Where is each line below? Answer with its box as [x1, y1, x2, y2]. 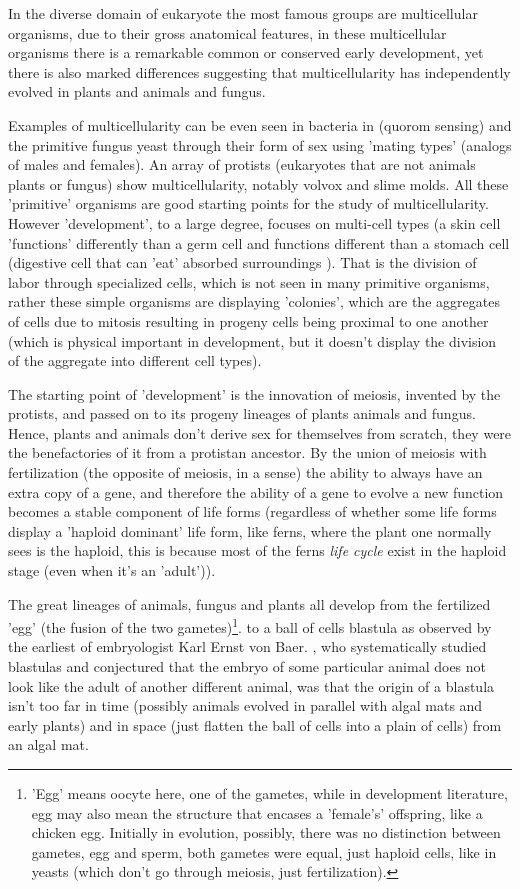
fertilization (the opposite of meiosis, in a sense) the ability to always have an [8, 462, 483, 483]
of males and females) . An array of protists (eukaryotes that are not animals [8, 154, 476, 175]
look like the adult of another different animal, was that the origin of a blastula [8, 675, 495, 696]
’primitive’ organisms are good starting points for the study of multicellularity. [8, 193, 489, 214]
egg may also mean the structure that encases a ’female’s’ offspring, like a [31, 802, 483, 823]
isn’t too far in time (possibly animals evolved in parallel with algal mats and [8, 695, 483, 716]
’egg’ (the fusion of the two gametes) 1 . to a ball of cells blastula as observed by [8, 614, 492, 637]
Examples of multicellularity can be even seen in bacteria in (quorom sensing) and [8, 114, 512, 135]
